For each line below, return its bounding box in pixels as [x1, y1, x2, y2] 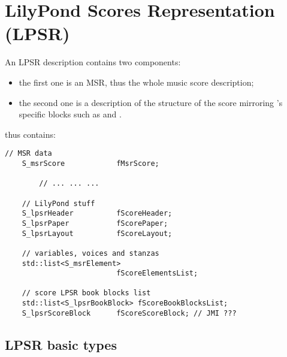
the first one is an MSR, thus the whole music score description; [19, 75, 254, 88]
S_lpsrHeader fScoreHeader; [22, 209, 173, 218]
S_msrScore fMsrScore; [22, 159, 159, 168]
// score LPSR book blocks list [22, 289, 151, 298]
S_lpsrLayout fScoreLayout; [22, 229, 173, 238]
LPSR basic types [5, 335, 117, 353]
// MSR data [5, 149, 52, 158]
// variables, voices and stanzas [22, 249, 159, 258]
